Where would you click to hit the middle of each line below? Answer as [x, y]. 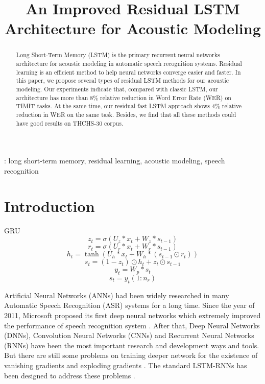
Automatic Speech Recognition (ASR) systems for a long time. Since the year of [129, 305]
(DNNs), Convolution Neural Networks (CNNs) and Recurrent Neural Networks [129, 335]
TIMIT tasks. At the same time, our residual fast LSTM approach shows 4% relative [129, 106]
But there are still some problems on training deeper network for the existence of [131, 355]
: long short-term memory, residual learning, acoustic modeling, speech [115, 161]
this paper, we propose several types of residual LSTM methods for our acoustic [123, 80]
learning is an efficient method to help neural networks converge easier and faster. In [128, 72]
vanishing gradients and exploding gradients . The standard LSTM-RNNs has [126, 365]
